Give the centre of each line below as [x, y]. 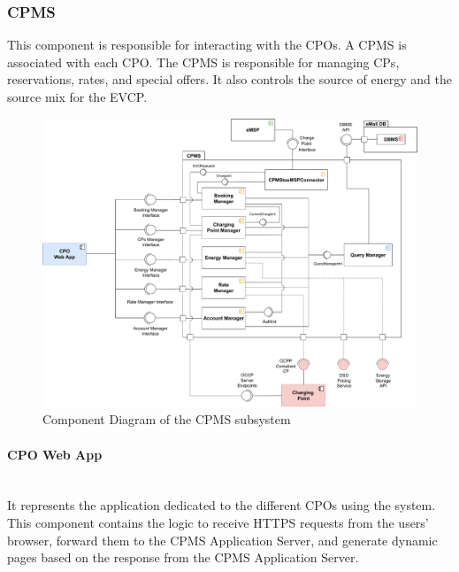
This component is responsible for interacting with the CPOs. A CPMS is [207, 45]
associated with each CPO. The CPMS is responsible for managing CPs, [203, 62]
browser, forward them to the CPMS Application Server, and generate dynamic [222, 540]
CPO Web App [55, 454]
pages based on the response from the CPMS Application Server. [183, 557]
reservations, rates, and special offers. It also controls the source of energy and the [229, 79]
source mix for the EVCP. [77, 97]
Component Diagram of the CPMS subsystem [167, 419]
